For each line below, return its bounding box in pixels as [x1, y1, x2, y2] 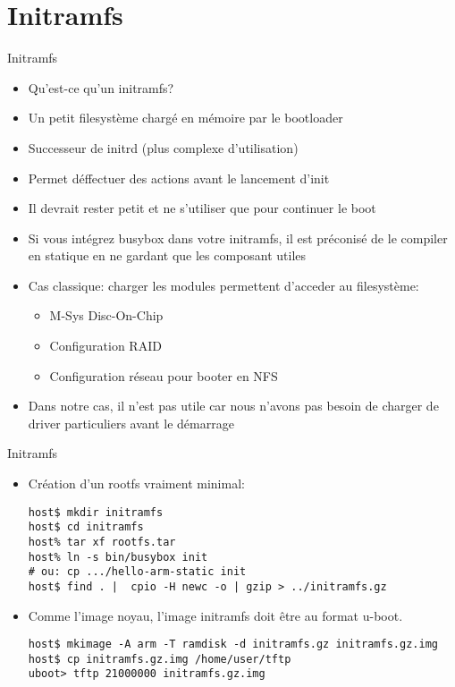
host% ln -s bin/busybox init [28, 550, 208, 564]
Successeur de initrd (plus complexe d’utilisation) [28, 138, 299, 157]
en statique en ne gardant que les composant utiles [28, 246, 307, 265]
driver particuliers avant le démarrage [28, 413, 234, 432]
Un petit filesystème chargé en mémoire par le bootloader [28, 108, 343, 127]
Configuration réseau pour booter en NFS [49, 366, 278, 385]
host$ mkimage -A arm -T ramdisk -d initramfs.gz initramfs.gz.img [28, 638, 438, 651]
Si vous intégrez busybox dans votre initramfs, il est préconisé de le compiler [28, 228, 448, 247]
